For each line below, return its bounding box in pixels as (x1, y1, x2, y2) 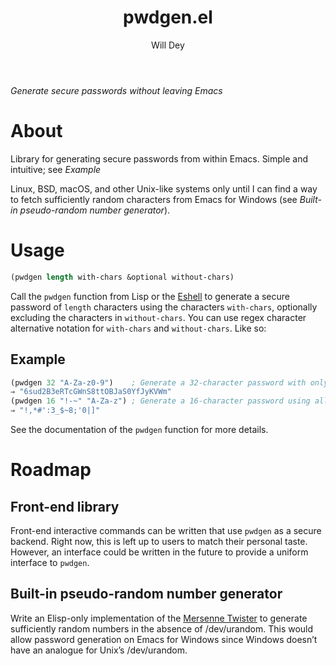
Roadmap (10, 459, 92, 481)
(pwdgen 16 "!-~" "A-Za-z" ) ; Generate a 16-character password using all (10, 396, 329, 406)
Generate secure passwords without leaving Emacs (10, 84, 223, 96)
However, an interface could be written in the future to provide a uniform (10, 546, 309, 558)
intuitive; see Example (10, 163, 102, 175)
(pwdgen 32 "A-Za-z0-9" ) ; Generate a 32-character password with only (10, 377, 329, 388)
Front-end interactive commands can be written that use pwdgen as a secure (10, 525, 322, 536)
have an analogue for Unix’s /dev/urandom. (10, 644, 188, 656)
